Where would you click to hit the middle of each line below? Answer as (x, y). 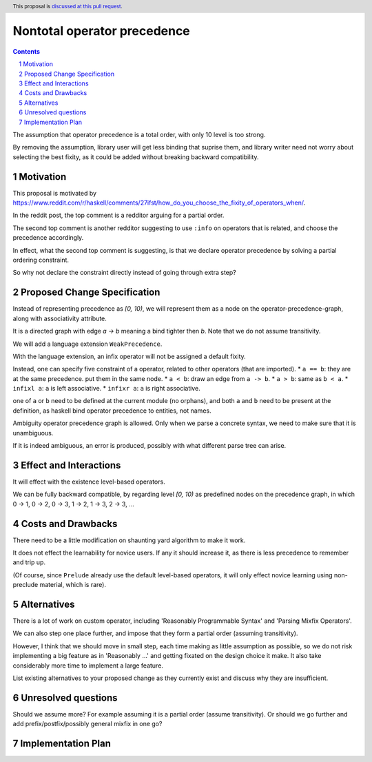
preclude (25, 585)
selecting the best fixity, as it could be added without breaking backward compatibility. (136, 157)
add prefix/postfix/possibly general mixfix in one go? (87, 724)
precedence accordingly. (48, 238)
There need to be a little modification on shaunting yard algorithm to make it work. (129, 540)
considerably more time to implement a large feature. (88, 666)
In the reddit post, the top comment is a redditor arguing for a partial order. (118, 215)
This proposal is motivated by (54, 193)
